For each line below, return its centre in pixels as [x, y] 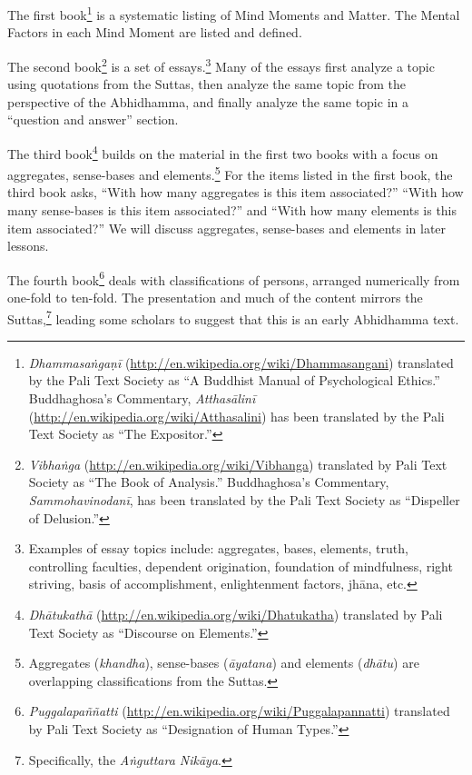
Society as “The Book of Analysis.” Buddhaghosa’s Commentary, [209, 482]
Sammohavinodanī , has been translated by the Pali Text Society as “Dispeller [244, 500]
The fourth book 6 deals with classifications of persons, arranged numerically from [234, 278]
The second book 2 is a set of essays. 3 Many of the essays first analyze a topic [221, 65]
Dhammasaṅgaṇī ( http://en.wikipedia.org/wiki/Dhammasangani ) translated [241, 362]
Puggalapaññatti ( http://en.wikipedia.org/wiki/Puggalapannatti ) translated [239, 711]
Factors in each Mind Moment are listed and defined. [155, 32]
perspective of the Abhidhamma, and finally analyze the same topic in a [208, 101]
